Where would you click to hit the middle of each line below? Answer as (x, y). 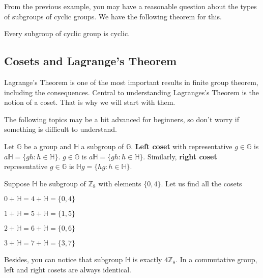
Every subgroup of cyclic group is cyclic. (67, 33)
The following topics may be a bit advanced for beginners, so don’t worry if (122, 119)
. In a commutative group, (216, 259)
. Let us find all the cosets (201, 183)
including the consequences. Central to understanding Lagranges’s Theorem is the (131, 92)
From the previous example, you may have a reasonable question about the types (130, 6)
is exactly (147, 259)
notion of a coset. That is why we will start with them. (90, 102)
